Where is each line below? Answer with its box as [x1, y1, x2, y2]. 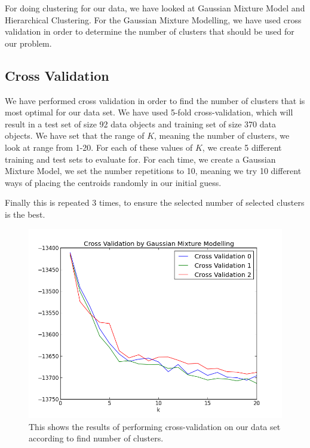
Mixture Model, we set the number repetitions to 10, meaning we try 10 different [5, 164, 302, 177]
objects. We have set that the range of [5, 129, 145, 142]
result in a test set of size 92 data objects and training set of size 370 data [5, 117, 277, 130]
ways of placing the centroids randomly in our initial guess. [5, 176, 222, 188]
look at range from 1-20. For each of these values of [5, 141, 193, 153]
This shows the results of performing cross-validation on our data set [29, 420, 281, 432]
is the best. [5, 208, 45, 220]
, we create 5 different [202, 141, 282, 153]
